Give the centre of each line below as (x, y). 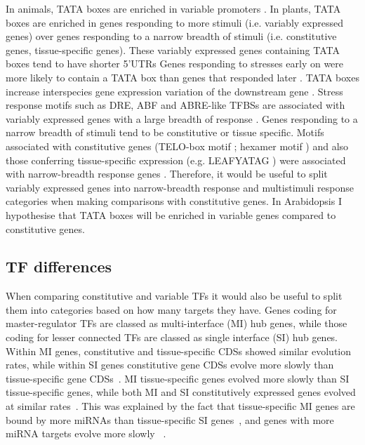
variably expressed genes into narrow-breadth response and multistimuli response (180, 187)
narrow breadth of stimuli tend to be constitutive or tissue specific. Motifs (165, 132)
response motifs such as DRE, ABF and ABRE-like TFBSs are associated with (175, 105)
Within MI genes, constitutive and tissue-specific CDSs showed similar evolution (178, 351)
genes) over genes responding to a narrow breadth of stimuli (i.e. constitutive (171, 36)
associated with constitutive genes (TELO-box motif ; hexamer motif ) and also (177, 146)
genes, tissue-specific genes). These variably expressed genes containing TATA (173, 49)
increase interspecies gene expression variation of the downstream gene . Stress (174, 91)
